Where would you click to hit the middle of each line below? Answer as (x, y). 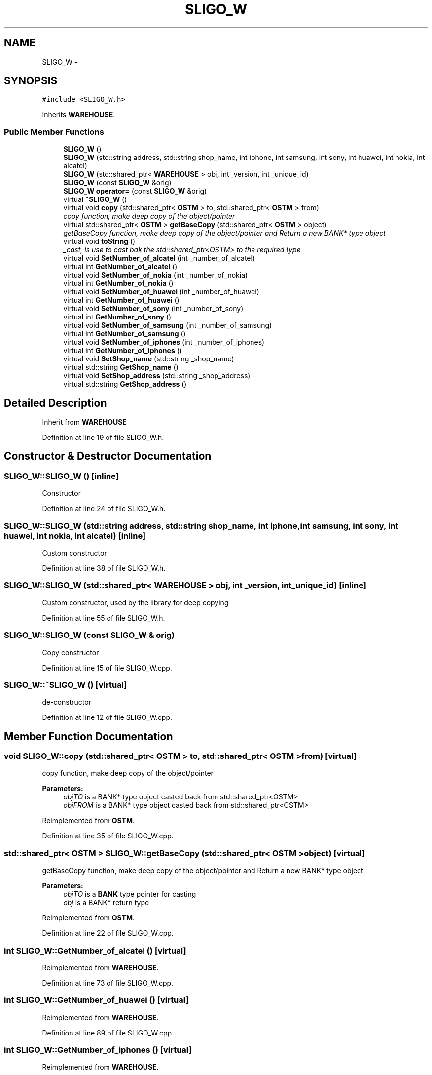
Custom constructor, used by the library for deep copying (135, 602)
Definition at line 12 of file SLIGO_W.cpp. (107, 717)
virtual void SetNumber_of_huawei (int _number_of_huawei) (161, 292)
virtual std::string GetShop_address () (125, 384)
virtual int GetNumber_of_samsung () (125, 334)
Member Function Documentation (89, 736)
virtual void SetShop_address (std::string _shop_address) (157, 376)
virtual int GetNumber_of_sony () (117, 317)
